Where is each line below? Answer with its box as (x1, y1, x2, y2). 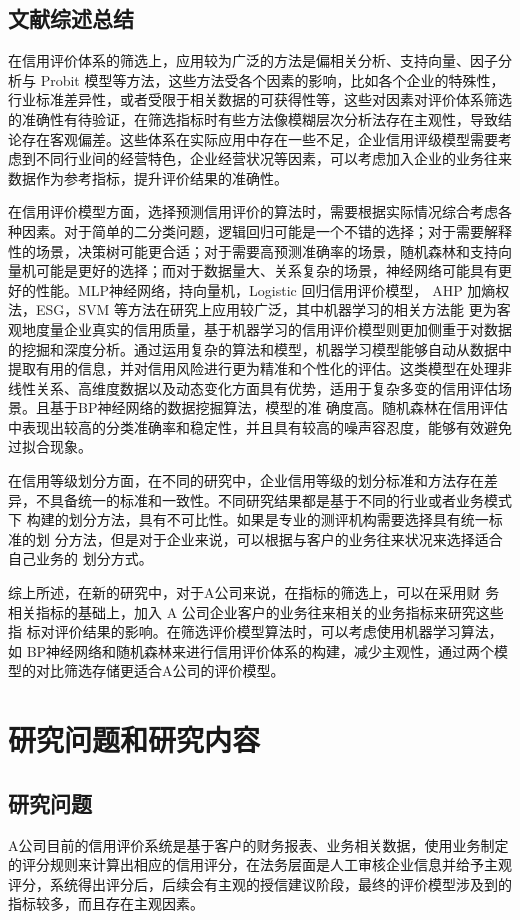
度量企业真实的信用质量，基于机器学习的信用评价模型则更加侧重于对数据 (35, 318, 512, 339)
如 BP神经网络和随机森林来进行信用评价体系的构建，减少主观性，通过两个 (8, 640, 495, 661)
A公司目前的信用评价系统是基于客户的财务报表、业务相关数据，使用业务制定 (8, 834, 509, 855)
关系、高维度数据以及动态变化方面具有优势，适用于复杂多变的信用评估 (35, 377, 498, 398)
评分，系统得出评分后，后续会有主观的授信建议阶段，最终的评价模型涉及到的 (8, 873, 512, 894)
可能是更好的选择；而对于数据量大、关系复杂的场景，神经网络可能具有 (35, 260, 498, 281)
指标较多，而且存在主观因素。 (8, 893, 204, 914)
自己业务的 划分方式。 (8, 548, 153, 569)
